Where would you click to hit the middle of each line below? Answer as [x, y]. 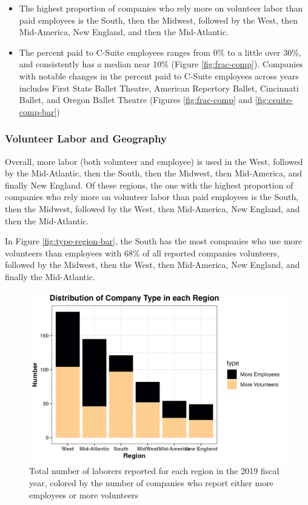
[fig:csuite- [274, 100]
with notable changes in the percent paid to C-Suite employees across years [159, 75]
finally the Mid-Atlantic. [50, 276]
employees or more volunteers [84, 494]
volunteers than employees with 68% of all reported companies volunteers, [142, 252]
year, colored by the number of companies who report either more [151, 483]
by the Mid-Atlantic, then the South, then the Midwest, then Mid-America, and [154, 173]
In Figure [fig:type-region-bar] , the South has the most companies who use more [154, 241]
